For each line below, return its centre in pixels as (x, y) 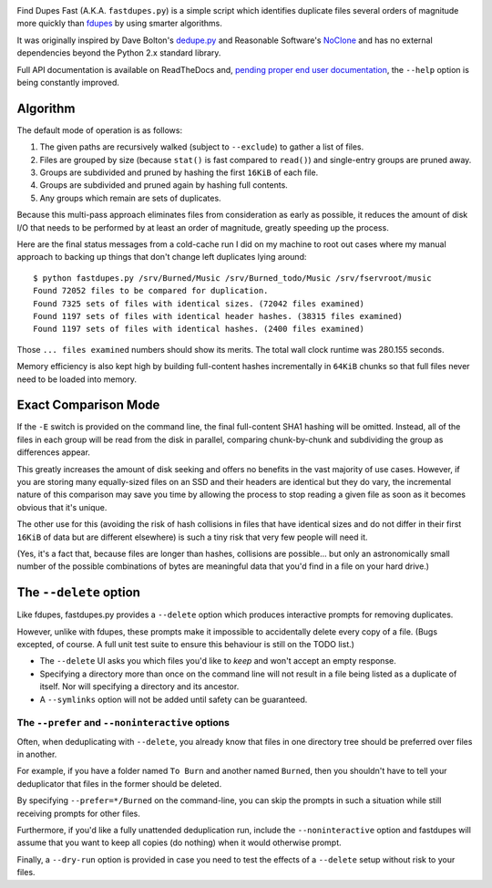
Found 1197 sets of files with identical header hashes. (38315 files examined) (218, 316)
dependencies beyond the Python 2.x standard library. (119, 53)
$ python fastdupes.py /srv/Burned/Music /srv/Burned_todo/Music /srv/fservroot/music (232, 278)
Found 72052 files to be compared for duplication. (151, 291)
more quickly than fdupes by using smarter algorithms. (119, 24)
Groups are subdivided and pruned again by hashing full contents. (164, 185)
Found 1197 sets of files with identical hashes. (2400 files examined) (199, 329)
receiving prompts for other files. (78, 813)
